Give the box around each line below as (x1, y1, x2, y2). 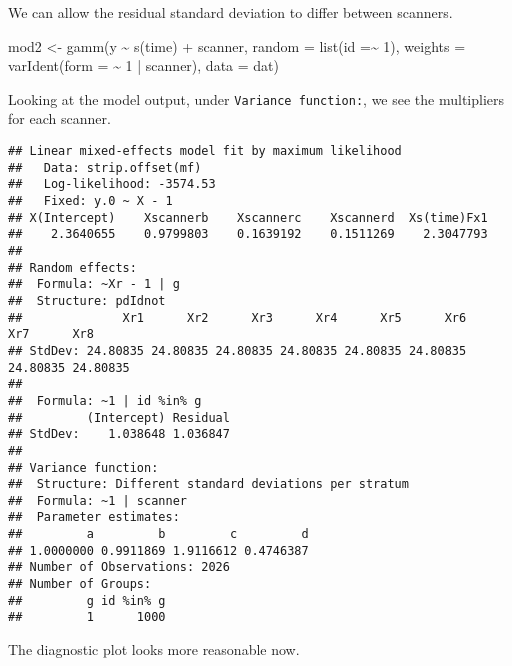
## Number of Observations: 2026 (8, 560, 230, 575)
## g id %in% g (8, 593, 166, 608)
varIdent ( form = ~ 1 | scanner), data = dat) (8, 55, 279, 76)
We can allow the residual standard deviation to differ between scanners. (8, 2, 453, 22)
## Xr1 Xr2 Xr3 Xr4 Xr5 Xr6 (8, 310, 467, 325)
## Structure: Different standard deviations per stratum (8, 477, 409, 492)
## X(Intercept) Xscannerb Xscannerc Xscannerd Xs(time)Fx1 (8, 210, 488, 225)
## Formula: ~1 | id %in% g (8, 393, 202, 408)
